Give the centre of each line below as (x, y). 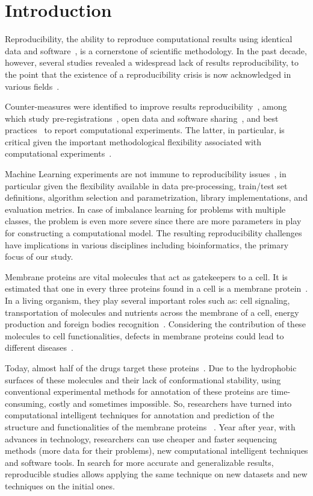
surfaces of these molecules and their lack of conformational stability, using (143, 379)
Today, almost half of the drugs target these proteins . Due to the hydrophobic (151, 367)
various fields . (32, 86)
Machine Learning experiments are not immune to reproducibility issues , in (146, 174)
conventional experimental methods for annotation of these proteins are (137, 391)
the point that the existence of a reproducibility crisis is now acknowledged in (148, 74)
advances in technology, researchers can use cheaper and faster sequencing (141, 438)
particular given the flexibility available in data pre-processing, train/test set (146, 185)
